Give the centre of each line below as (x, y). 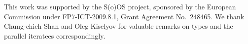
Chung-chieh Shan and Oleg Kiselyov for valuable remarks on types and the (119, 26)
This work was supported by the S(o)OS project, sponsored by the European (120, 6)
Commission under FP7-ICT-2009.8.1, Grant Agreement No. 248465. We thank (124, 16)
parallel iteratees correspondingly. (55, 35)
